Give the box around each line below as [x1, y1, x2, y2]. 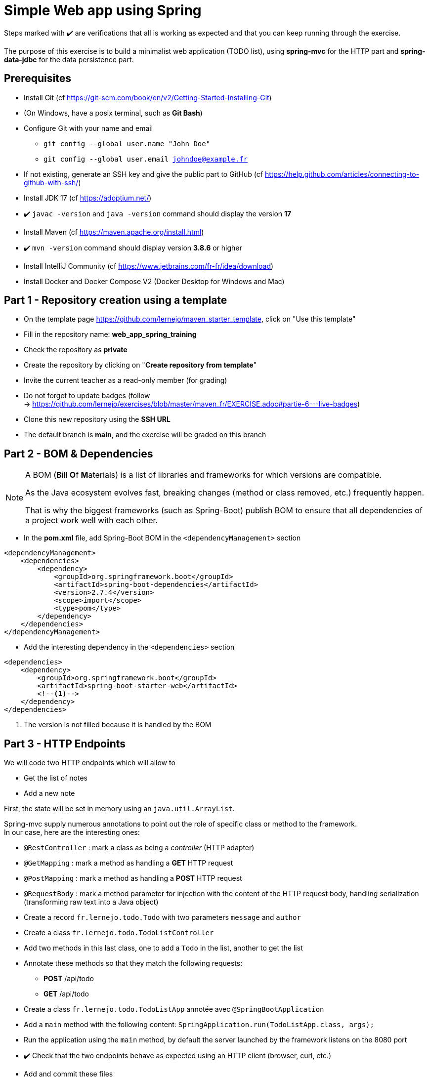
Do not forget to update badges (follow [24, 391, 150, 400]
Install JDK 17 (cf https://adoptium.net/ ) [24, 193, 152, 202]
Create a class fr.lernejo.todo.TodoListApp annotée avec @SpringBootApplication [24, 1005, 324, 1014]
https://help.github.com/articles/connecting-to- [264, 169, 420, 178]
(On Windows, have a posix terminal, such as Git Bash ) [24, 108, 203, 117]
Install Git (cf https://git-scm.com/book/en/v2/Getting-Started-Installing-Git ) [24, 93, 272, 102]
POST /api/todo [43, 974, 94, 983]
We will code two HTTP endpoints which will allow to [4, 758, 175, 767]
